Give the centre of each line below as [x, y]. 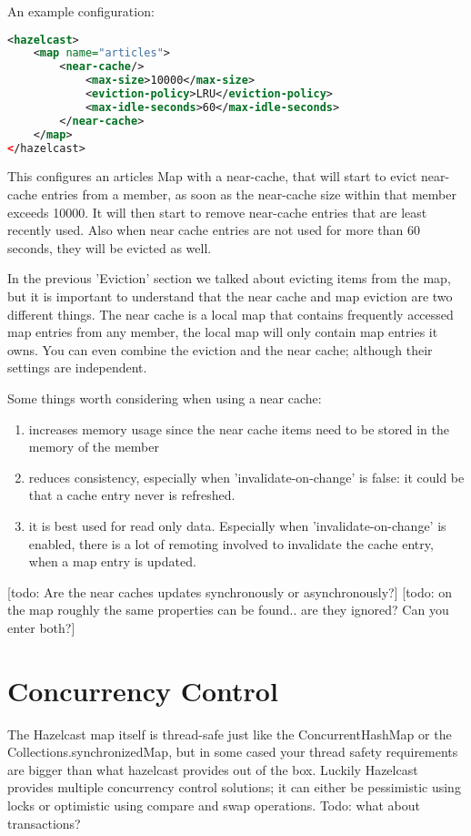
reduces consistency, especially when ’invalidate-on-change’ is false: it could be [246, 477]
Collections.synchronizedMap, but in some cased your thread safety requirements [233, 752]
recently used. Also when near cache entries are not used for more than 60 [214, 230]
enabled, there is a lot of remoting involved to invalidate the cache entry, [231, 543]
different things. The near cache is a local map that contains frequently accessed [230, 314]
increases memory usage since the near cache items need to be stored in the [239, 428]
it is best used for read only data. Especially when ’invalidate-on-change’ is [237, 525]
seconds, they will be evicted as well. [110, 247]
